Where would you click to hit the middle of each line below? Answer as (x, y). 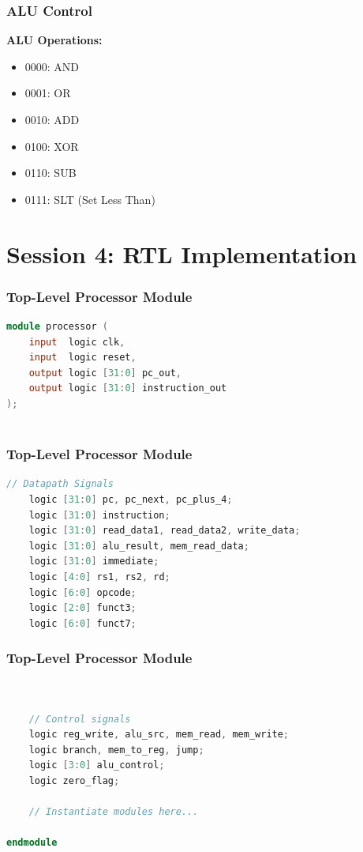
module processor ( (57, 326)
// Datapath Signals (60, 484)
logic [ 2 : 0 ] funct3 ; (82, 608)
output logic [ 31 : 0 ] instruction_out (128, 388)
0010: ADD (52, 119)
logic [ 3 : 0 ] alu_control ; (97, 765)
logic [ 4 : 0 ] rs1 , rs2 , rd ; (99, 577)
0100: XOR (52, 146)
